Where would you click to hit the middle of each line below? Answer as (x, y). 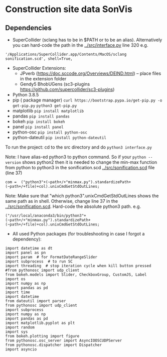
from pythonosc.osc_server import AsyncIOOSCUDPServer (64, 340)
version (13, 163)
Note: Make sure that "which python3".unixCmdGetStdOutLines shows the (82, 196)
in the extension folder (43, 79)
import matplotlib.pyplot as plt (40, 323)
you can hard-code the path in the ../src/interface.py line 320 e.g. (80, 45)
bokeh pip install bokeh (39, 121)
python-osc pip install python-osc (50, 132)
